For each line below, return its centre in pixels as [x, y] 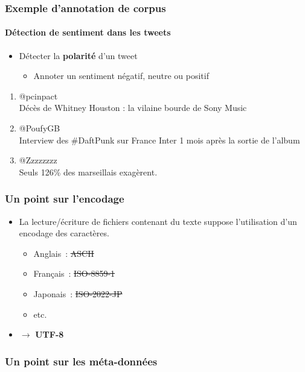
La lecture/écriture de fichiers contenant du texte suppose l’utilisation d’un [158, 221]
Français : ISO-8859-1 [74, 273]
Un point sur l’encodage [65, 199]
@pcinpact [38, 96]
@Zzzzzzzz [38, 160]
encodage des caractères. [64, 233]
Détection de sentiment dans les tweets [88, 32]
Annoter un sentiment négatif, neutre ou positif [121, 76]
